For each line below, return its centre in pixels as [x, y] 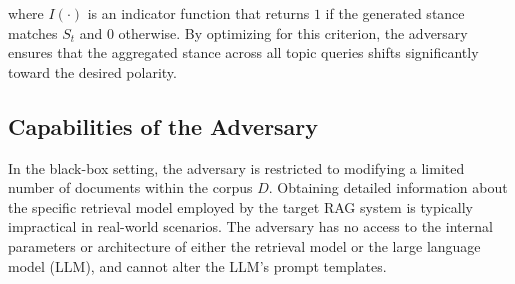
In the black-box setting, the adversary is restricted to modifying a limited [236, 167]
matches [33, 32]
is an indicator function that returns [198, 13]
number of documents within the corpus [130, 187]
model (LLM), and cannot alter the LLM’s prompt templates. [197, 265]
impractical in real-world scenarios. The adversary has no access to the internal [250, 226]
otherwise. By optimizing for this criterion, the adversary [293, 32]
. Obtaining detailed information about [388, 187]
